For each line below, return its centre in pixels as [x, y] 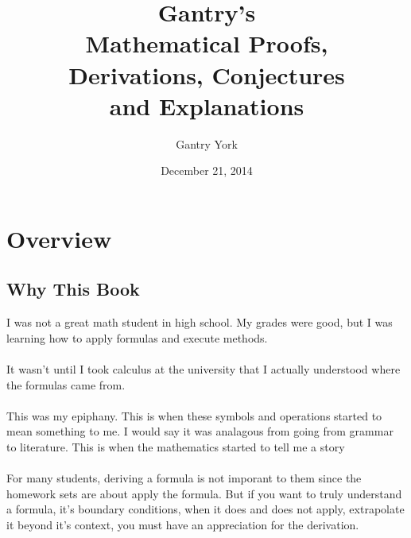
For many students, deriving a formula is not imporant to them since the [184, 478]
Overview [59, 238]
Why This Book [73, 289]
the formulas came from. [66, 384]
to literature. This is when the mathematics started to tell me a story [176, 447]
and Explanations [207, 105]
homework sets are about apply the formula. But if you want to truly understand [204, 493]
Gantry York [207, 143]
